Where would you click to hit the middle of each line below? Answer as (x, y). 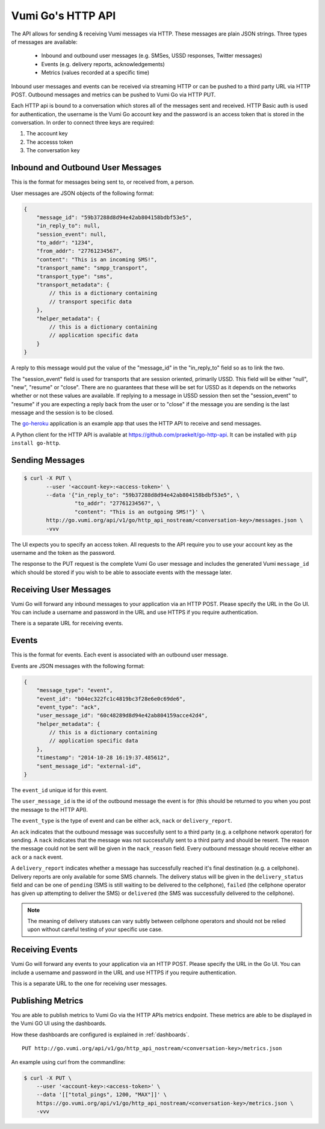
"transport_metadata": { (73, 285)
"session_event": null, (71, 234)
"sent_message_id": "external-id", (89, 766)
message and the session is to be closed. (62, 413)
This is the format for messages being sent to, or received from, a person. (103, 182)
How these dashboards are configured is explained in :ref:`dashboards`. (100, 1035)
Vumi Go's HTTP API (63, 16)
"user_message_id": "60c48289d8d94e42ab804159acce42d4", (122, 716)
